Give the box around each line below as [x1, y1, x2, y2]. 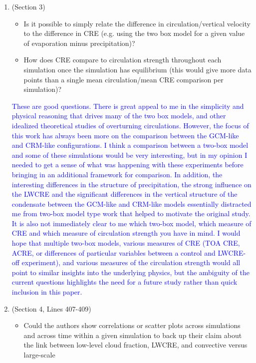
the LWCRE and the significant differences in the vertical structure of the [11, 189, 238, 199]
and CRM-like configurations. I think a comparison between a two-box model [11, 140, 249, 150]
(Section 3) [11, 1, 45, 11]
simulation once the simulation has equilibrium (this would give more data [23, 64, 252, 74]
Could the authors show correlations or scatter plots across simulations [23, 320, 241, 331]
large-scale [23, 350, 55, 360]
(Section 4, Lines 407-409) [11, 303, 91, 314]
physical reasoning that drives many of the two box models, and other [11, 110, 226, 121]
